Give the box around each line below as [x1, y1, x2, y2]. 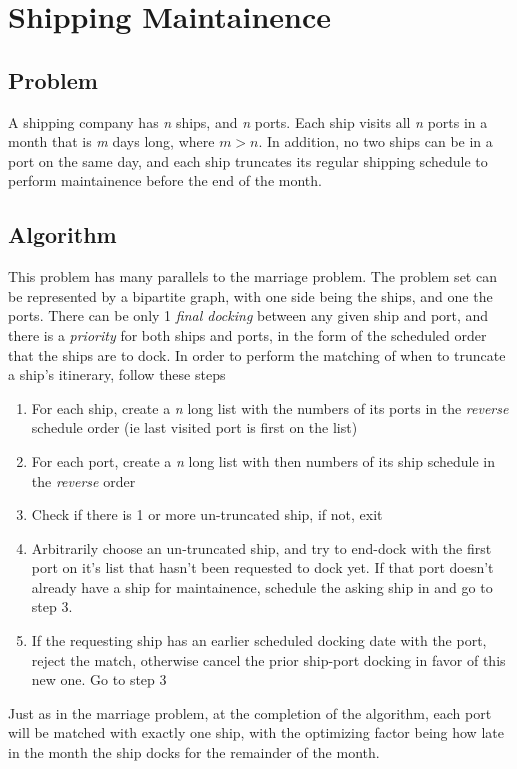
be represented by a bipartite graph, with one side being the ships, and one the [8, 285, 493, 306]
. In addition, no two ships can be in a [258, 131, 493, 152]
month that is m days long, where [8, 131, 215, 152]
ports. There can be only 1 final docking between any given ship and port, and [8, 305, 489, 326]
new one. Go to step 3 [31, 669, 167, 690]
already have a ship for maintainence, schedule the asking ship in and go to [31, 576, 493, 597]
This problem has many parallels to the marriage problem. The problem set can [8, 266, 497, 287]
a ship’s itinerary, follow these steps [8, 364, 226, 385]
